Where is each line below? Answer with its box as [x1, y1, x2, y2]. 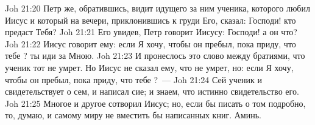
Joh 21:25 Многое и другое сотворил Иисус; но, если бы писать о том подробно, [5, 96, 306, 109]
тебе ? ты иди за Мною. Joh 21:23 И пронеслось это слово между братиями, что [5, 49, 305, 62]
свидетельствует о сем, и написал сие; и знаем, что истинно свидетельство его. [5, 85, 299, 98]
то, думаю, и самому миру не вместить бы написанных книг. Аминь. [5, 109, 261, 121]
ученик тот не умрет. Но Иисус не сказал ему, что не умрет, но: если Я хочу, [5, 61, 294, 73]
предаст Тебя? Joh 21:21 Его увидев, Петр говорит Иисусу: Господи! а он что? [5, 25, 297, 38]
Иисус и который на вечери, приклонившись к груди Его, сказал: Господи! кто [5, 13, 296, 26]
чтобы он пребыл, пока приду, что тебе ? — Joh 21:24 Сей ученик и [5, 73, 263, 86]
